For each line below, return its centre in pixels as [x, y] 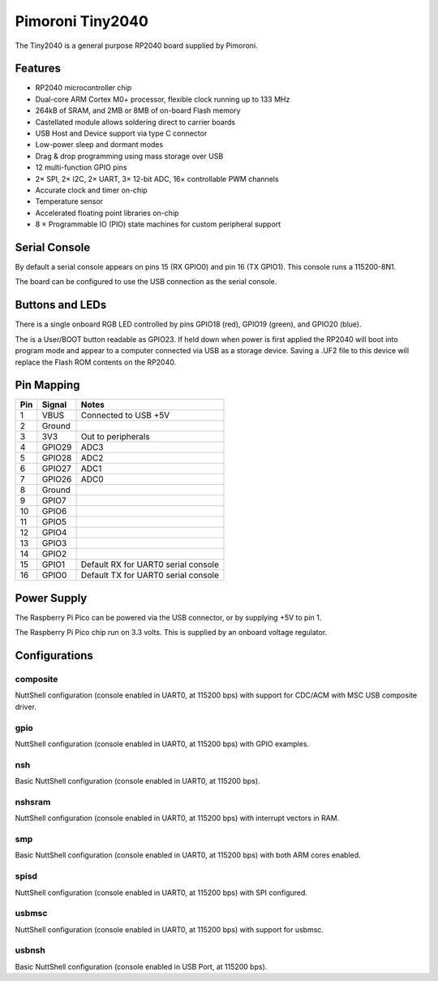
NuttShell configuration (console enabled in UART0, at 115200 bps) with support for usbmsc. [170, 929]
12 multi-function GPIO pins [81, 167]
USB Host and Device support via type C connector [121, 133]
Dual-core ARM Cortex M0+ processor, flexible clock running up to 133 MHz [163, 99]
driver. [26, 707]
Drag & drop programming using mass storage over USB [129, 156]
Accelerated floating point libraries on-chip [107, 213]
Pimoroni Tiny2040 [82, 21]
